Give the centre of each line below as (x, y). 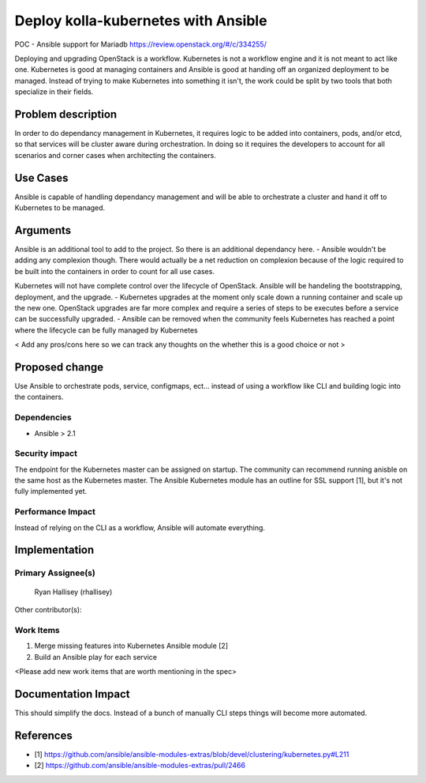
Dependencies (43, 417)
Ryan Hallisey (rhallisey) (73, 592)
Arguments (43, 230)
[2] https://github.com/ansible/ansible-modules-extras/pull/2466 (140, 766)
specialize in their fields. (54, 92)
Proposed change (59, 367)
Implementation (54, 550)
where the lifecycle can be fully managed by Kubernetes (106, 330)
